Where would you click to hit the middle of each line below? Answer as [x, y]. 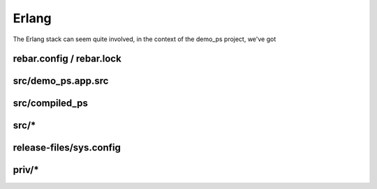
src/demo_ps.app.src [61, 81]
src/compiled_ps [51, 104]
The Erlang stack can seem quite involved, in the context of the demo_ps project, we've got [145, 39]
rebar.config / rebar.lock [67, 59]
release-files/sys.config [67, 148]
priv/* [26, 170]
